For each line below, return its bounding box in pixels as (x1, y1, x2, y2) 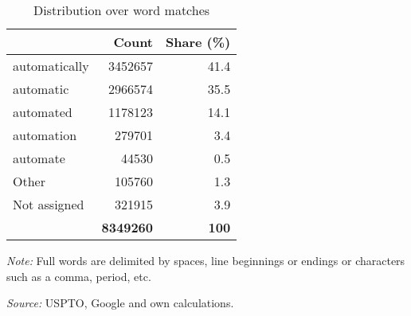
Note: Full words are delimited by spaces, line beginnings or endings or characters (6, 252, 405, 268)
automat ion (13, 126, 77, 144)
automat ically (13, 57, 89, 75)
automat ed (13, 103, 72, 121)
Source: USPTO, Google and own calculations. (6, 295, 234, 311)
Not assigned (13, 195, 84, 213)
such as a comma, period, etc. (6, 267, 151, 284)
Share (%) (166, 33, 231, 51)
